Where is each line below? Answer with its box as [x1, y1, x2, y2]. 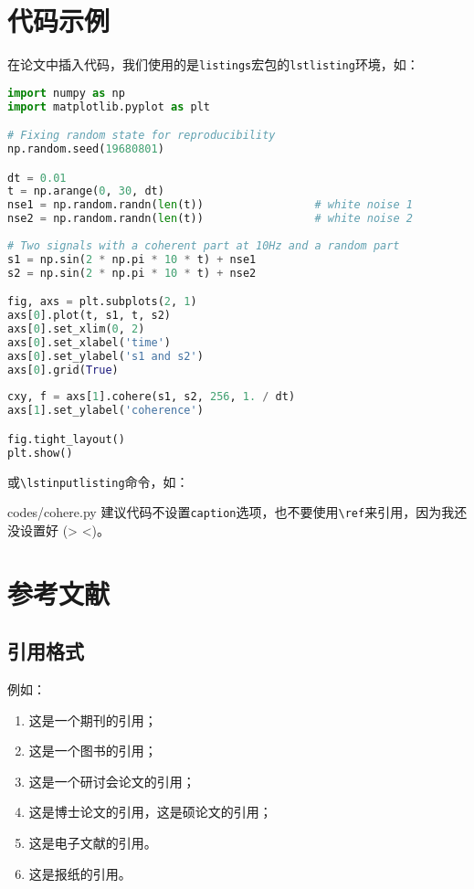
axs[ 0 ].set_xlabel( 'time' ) [7, 335, 172, 349]
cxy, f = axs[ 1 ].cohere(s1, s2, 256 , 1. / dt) [7, 390, 296, 404]
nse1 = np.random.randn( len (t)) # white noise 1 [7, 198, 413, 212]
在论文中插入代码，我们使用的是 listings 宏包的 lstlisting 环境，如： [7, 55, 419, 74]
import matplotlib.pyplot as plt [7, 100, 210, 113]
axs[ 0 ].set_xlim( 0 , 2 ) [7, 323, 145, 335]
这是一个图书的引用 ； [28, 741, 157, 760]
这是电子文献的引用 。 [28, 832, 157, 852]
